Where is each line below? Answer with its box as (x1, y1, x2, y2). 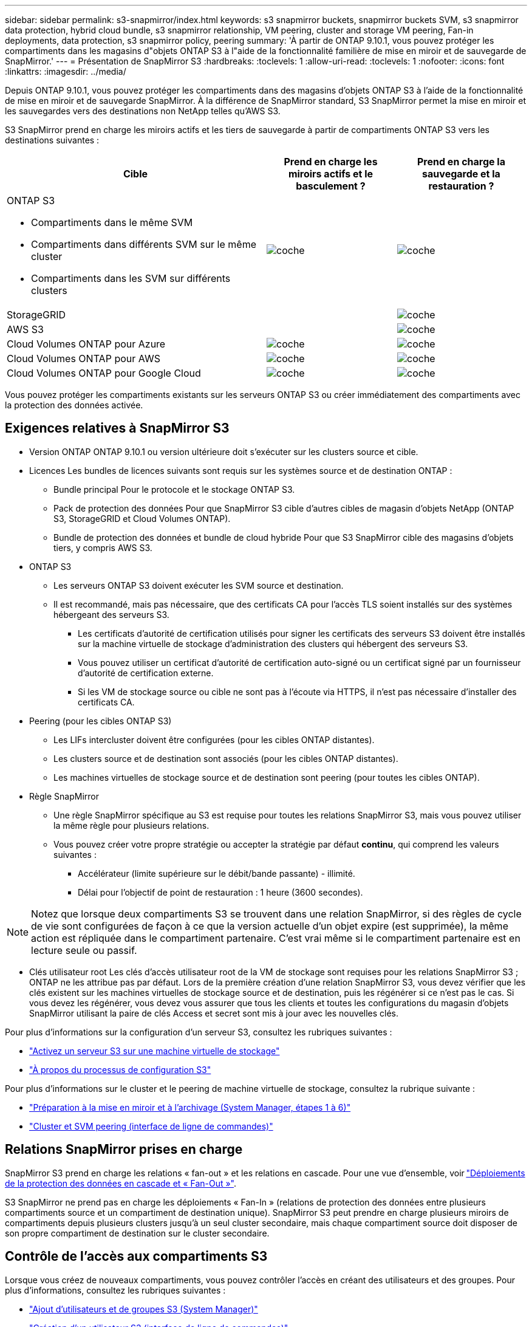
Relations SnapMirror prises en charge (5, 1142, 243, 1157)
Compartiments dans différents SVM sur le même (31, 238, 257, 250)
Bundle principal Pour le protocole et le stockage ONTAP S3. (53, 484, 295, 495)
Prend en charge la (417, 156, 505, 168)
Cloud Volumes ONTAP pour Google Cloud (7, 367, 201, 379)
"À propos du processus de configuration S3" (29, 1064, 211, 1075)
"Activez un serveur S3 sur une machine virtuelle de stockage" (29, 1045, 280, 1056)
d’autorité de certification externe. (78, 667, 214, 678)
